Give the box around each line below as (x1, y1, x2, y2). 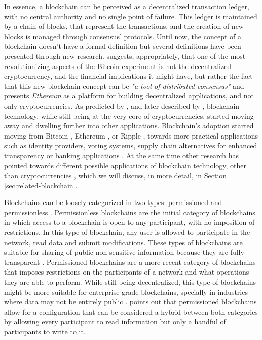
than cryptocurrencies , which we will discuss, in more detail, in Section (4, 170, 227, 181)
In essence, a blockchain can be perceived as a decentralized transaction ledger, (4, 1, 249, 11)
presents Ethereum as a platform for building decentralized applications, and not (4, 90, 254, 101)
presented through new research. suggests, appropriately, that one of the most (4, 50, 246, 61)
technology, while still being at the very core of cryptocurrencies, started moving (4, 110, 254, 121)
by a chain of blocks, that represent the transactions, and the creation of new (4, 21, 244, 31)
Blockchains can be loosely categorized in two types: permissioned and (4, 197, 222, 208)
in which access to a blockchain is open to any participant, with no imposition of (4, 217, 255, 227)
